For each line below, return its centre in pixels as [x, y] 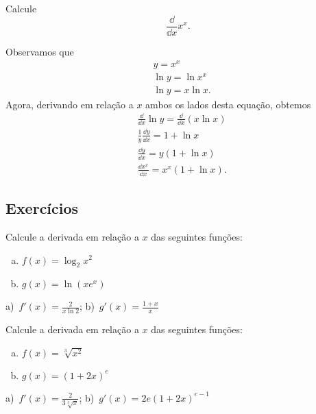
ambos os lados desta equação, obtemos [228, 104]
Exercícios [42, 208]
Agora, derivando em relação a [70, 104]
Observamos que [40, 51]
